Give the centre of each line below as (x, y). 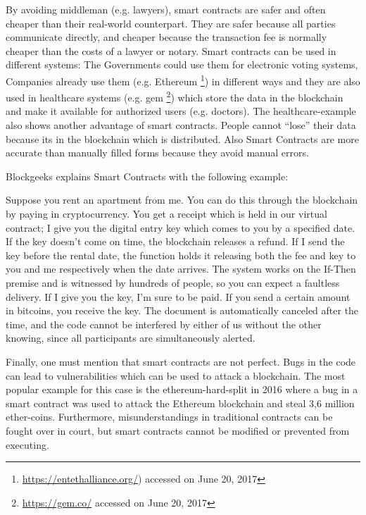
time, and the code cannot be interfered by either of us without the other (164, 324)
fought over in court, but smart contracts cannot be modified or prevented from (178, 430)
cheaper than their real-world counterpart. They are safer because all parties (171, 23)
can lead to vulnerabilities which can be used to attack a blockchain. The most (176, 375)
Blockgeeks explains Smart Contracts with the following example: (147, 176)
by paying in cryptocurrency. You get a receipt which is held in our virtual (166, 214)
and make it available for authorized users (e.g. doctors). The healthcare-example (181, 111)
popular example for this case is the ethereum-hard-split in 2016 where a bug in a (182, 389)
